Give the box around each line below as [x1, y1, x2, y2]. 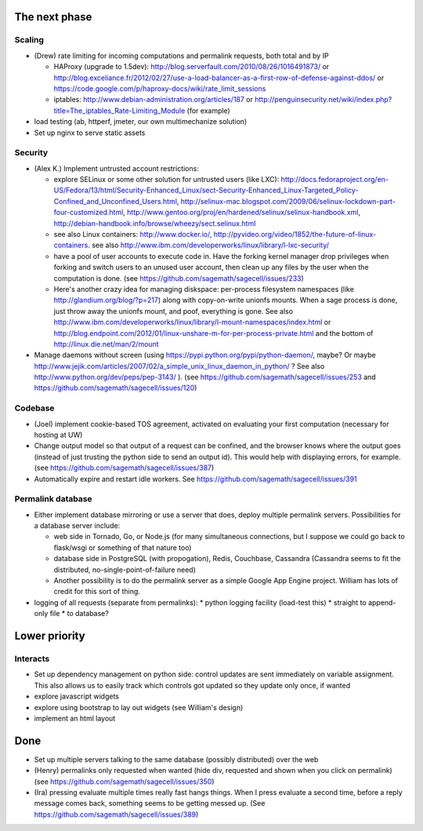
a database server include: [34, 521, 121, 530]
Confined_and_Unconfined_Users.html [53, 196, 178, 206]
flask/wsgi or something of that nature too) [53, 542, 192, 552]
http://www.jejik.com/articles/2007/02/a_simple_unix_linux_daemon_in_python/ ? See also [34, 361, 325, 370]
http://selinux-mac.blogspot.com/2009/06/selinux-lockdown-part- [180, 196, 396, 206]
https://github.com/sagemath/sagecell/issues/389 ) [34, 809, 199, 819]
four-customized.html [53, 208, 124, 217]
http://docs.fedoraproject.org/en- [280, 175, 389, 184]
